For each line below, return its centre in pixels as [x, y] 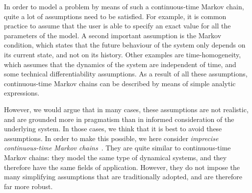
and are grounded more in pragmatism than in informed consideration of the [119, 119]
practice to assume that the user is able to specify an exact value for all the [117, 26]
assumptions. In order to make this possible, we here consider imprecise [111, 138]
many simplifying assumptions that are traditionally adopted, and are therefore [123, 177]
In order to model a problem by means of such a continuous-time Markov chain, [124, 6]
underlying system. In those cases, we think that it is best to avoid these [113, 129]
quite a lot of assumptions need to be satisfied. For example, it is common [115, 16]
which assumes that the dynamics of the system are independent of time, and [120, 64]
